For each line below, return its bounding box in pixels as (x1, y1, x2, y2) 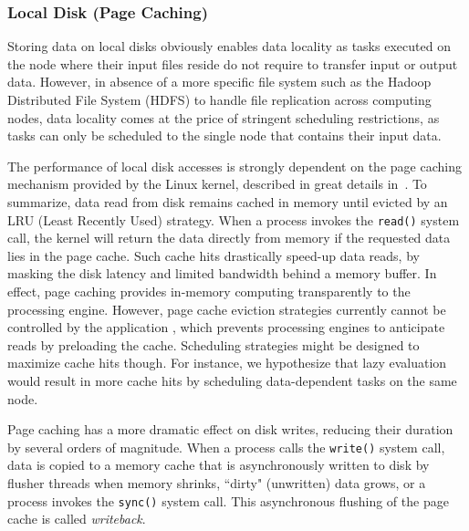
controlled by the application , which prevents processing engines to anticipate (7, 318, 445, 337)
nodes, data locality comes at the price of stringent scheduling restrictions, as (7, 108, 440, 127)
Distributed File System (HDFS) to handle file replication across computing (7, 90, 432, 109)
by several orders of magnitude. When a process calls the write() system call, (7, 437, 445, 456)
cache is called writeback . (7, 509, 146, 528)
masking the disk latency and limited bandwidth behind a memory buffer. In (7, 264, 437, 283)
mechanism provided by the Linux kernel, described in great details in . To (7, 174, 427, 193)
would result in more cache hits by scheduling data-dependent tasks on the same (7, 370, 457, 390)
